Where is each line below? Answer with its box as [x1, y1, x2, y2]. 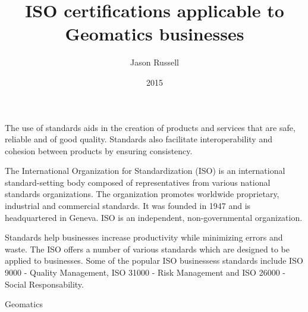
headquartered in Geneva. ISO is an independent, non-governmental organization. [5, 211, 303, 223]
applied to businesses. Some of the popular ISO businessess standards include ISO [5, 254, 303, 267]
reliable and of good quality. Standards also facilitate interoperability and [5, 133, 272, 145]
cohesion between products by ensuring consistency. [5, 144, 193, 157]
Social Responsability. [5, 277, 84, 290]
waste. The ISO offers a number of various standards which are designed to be [5, 242, 290, 255]
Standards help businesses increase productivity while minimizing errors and [5, 231, 283, 244]
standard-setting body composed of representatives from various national [5, 176, 271, 188]
